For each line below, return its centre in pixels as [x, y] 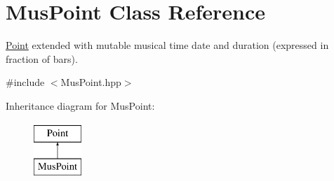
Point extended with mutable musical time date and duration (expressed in [167, 45]
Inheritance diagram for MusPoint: [80, 105]
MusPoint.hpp [91, 82]
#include [25, 82]
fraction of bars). [42, 58]
